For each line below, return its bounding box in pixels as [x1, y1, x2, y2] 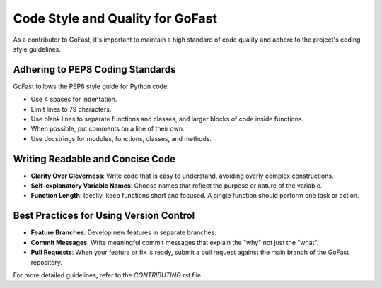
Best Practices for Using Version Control [13, 210, 195, 222]
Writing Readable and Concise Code [13, 152, 176, 165]
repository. [30, 258, 63, 266]
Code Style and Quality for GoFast [13, 11, 217, 26]
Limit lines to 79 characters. [30, 104, 112, 113]
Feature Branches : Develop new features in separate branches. [30, 228, 217, 236]
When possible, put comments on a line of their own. [30, 124, 185, 133]
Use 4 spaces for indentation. [30, 95, 117, 104]
